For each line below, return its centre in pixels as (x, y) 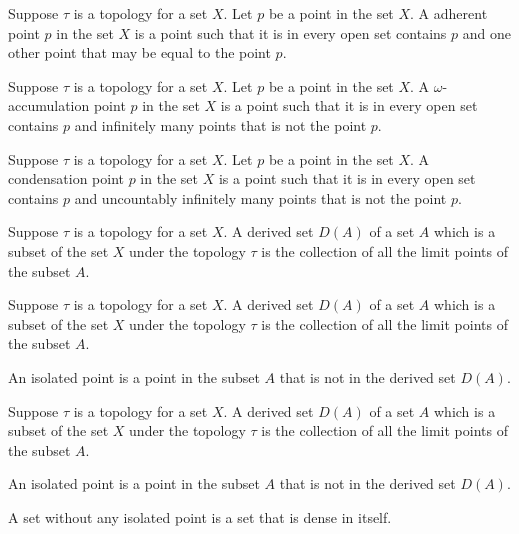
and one (486, 32)
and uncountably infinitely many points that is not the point (260, 197)
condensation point (66, 178)
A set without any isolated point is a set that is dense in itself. (200, 516)
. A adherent (449, 13)
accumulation (49, 105)
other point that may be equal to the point (139, 52)
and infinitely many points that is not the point (220, 124)
